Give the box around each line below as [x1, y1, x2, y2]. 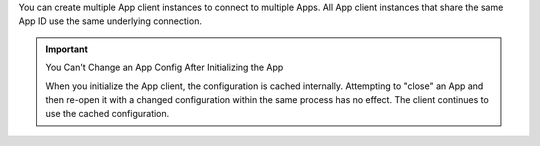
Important [45, 43, 89, 55]
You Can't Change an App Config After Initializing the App [45, 61, 284, 74]
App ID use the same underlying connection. [18, 15, 202, 27]
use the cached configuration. [45, 108, 170, 120]
